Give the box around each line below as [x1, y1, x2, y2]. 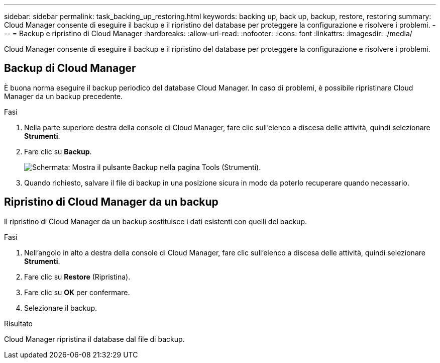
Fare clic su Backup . [24, 147, 92, 156]
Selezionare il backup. [24, 303, 97, 312]
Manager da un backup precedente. [4, 92, 123, 101]
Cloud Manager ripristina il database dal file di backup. [4, 334, 185, 343]
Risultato [4, 319, 33, 328]
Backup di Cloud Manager [4, 62, 136, 75]
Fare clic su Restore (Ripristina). [24, 272, 131, 281]
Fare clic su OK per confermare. [24, 288, 130, 297]
